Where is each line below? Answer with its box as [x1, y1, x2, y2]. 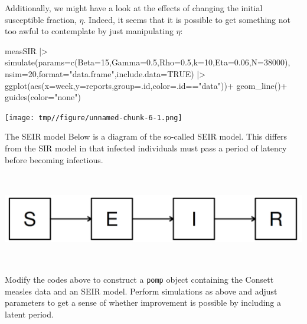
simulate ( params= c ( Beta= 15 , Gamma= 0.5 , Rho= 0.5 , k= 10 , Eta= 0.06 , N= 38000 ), [5, 56, 290, 68]
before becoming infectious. [5, 153, 103, 166]
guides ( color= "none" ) [5, 91, 81, 103]
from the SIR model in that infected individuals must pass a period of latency [5, 142, 287, 154]
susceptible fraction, [5, 13, 77, 25]
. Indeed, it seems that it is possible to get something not [83, 13, 290, 25]
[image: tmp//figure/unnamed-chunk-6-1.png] [5, 113, 182, 122]
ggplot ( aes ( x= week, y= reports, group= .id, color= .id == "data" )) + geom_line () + [5, 79, 288, 91]
